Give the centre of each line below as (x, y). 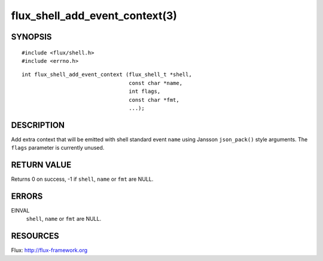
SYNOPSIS (31, 37)
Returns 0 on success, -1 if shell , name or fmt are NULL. (82, 179)
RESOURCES (35, 236)
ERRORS (27, 196)
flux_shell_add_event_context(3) (94, 16)
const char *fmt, (154, 100)
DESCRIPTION (38, 125)
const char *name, (156, 83)
